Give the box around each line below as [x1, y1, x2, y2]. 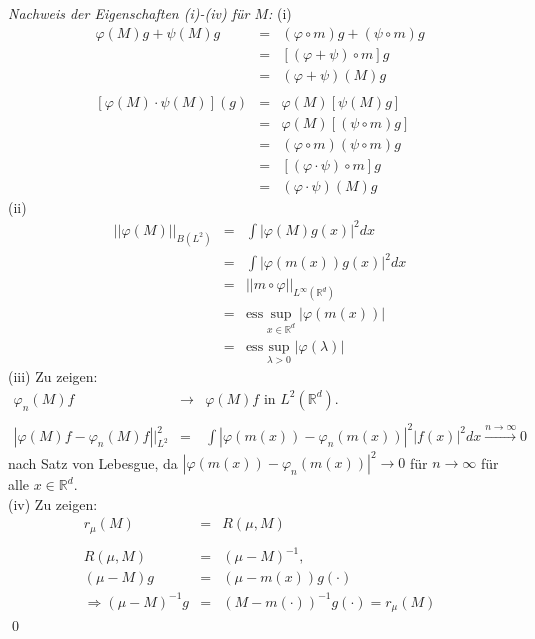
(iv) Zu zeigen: [8, 493, 98, 514]
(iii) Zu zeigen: [8, 366, 98, 387]
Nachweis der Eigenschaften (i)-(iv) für [8, 3, 250, 23]
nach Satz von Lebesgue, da [8, 452, 178, 473]
